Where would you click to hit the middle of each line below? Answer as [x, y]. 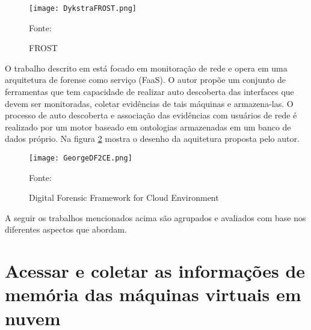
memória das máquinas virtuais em [153, 294]
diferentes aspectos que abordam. [66, 229]
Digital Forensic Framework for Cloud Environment [124, 197]
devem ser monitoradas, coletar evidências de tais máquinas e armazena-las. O [149, 103]
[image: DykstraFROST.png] [83, 8]
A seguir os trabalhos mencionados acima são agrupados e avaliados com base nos [155, 217]
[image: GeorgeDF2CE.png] [81, 158]
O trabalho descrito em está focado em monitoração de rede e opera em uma [146, 68]
